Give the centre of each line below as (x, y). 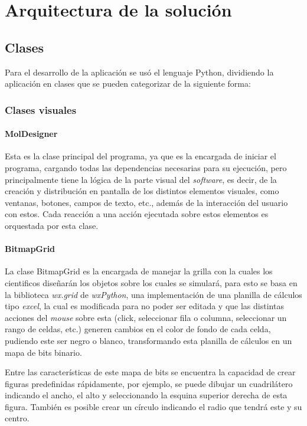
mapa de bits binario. (43, 352)
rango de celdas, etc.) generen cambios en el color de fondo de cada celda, (138, 329)
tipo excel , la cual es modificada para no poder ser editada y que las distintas (144, 306)
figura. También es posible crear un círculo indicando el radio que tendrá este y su (153, 406)
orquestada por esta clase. (52, 225)
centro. (17, 418)
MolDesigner (31, 134)
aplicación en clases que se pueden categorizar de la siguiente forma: (128, 83)
